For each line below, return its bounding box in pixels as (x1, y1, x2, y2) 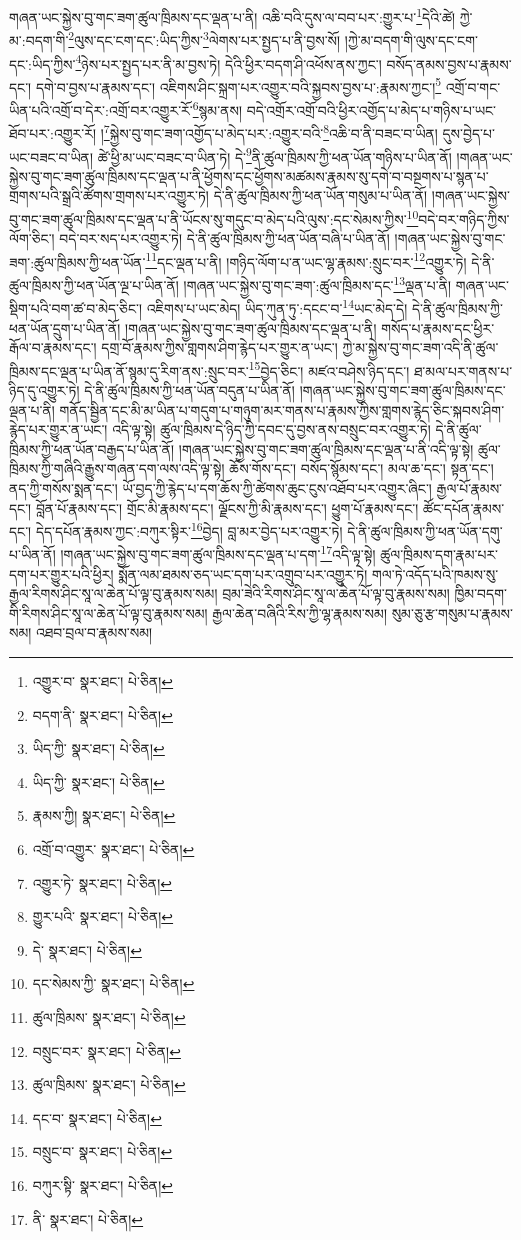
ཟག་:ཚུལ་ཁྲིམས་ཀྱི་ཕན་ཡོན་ (9, 251, 146, 272)
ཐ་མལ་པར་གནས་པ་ (413, 360, 513, 381)
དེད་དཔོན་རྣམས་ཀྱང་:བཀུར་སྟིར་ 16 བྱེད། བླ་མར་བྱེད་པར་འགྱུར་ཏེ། (35, 518, 343, 541)
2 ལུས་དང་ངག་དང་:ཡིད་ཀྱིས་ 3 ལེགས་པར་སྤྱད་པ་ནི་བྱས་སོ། (68, 27, 341, 50)
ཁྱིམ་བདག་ (454, 583, 507, 604)
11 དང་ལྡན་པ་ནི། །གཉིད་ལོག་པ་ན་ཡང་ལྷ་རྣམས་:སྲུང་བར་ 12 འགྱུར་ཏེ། (145, 248, 467, 272)
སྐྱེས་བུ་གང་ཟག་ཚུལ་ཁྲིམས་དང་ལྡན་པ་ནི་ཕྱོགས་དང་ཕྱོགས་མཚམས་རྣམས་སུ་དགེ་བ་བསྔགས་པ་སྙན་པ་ (9, 165, 489, 186)
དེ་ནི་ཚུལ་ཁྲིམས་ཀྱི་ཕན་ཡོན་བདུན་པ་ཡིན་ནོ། (84, 379, 295, 400)
